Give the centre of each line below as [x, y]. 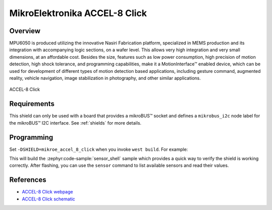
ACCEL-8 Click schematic [49, 199]
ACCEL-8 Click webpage [47, 192]
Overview [25, 31]
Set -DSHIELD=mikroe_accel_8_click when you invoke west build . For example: [99, 149]
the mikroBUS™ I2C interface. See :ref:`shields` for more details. [75, 123]
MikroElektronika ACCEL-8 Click [78, 13]
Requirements [32, 104]
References [28, 180]
